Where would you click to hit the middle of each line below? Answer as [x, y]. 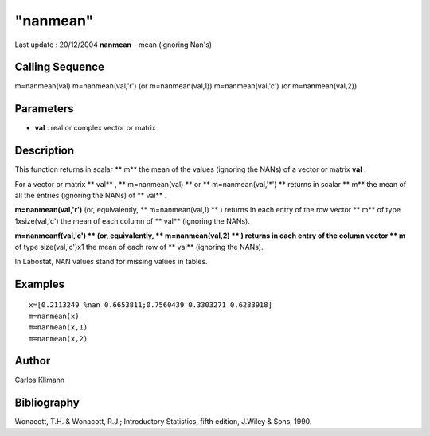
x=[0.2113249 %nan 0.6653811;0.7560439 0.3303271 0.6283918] [150, 305]
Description [45, 151]
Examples [40, 284]
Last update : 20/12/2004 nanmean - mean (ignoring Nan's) [113, 45]
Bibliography [47, 403]
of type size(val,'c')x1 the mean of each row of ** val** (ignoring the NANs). [139, 247]
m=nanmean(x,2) [59, 339]
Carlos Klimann [40, 380]
